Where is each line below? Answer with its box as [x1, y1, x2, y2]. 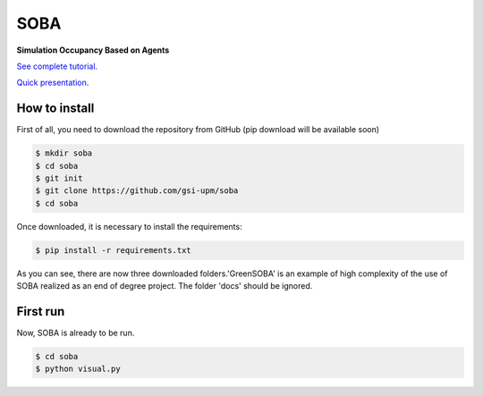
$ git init [35, 173, 83, 183]
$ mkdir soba [35, 148, 93, 158]
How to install [16, 101, 95, 116]
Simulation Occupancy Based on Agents [16, 45, 170, 55]
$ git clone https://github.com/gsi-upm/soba [35, 186, 239, 196]
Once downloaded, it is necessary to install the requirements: [16, 221, 242, 232]
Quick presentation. [16, 77, 89, 88]
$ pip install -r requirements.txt [35, 245, 191, 255]
